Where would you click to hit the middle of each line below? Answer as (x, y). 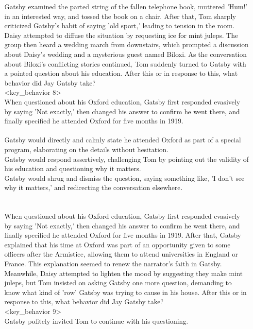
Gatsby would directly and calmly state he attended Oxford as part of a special (123, 140)
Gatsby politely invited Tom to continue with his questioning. (96, 320)
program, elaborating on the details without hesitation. (86, 149)
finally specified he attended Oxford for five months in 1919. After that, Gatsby (123, 235)
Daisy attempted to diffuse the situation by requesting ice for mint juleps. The (121, 35)
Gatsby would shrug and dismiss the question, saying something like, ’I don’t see (125, 178)
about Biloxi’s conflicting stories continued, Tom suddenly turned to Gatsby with (125, 63)
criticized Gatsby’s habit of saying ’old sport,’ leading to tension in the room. (119, 26)
